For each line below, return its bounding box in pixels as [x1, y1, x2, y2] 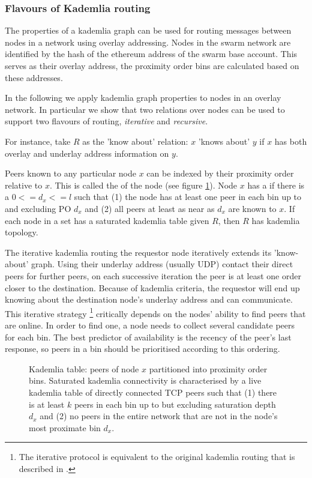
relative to [5, 178, 43, 191]
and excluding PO [5, 202, 71, 214]
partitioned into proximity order [149, 362, 268, 375]
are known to [228, 202, 277, 214]
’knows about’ [198, 135, 250, 147]
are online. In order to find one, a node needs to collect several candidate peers [5, 318, 295, 331]
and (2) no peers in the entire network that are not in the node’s [40, 410, 278, 422]
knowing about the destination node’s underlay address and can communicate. [5, 293, 293, 306]
